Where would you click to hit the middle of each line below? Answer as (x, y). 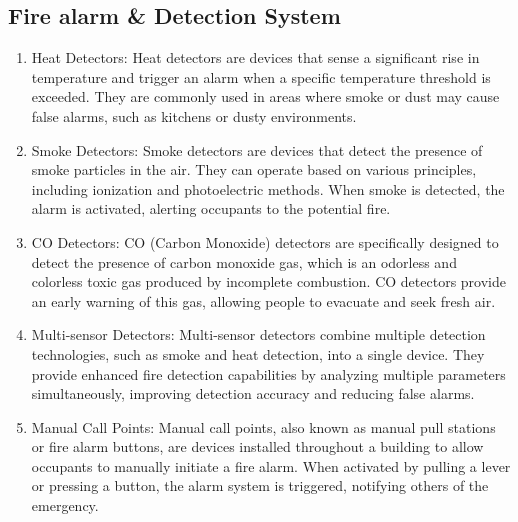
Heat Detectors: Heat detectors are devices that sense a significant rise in (255, 57)
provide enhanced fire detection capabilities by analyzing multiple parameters (268, 373)
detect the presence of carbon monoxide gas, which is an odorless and (244, 261)
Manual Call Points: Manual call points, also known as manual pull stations (263, 426)
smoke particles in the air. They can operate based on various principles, (254, 169)
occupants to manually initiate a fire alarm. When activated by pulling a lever (271, 465)
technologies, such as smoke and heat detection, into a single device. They (258, 353)
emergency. (65, 505)
